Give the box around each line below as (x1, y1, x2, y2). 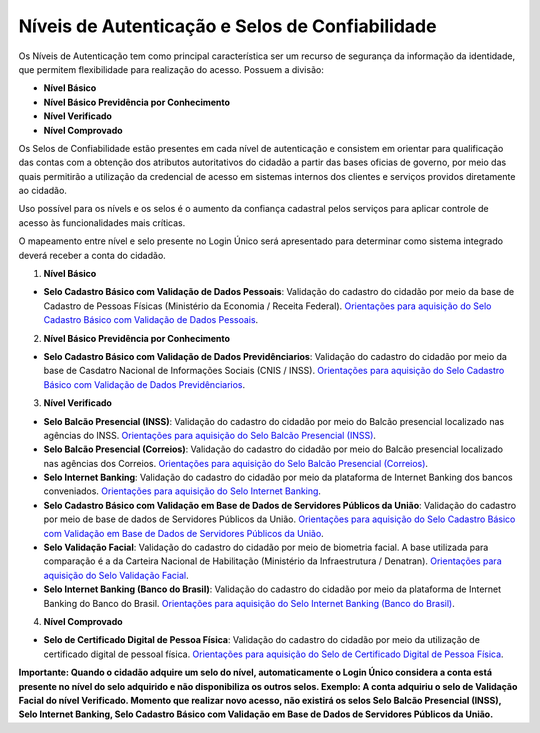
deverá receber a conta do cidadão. (18, 249, 167, 261)
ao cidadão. (18, 185, 67, 197)
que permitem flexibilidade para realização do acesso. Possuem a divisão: (18, 63, 324, 75)
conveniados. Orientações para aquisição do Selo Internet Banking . (43, 485, 322, 497)
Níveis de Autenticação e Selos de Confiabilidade (18, 15, 437, 37)
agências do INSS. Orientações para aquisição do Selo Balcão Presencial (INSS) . (43, 429, 377, 441)
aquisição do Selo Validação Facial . (43, 569, 189, 581)
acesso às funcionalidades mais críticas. (18, 216, 186, 229)
